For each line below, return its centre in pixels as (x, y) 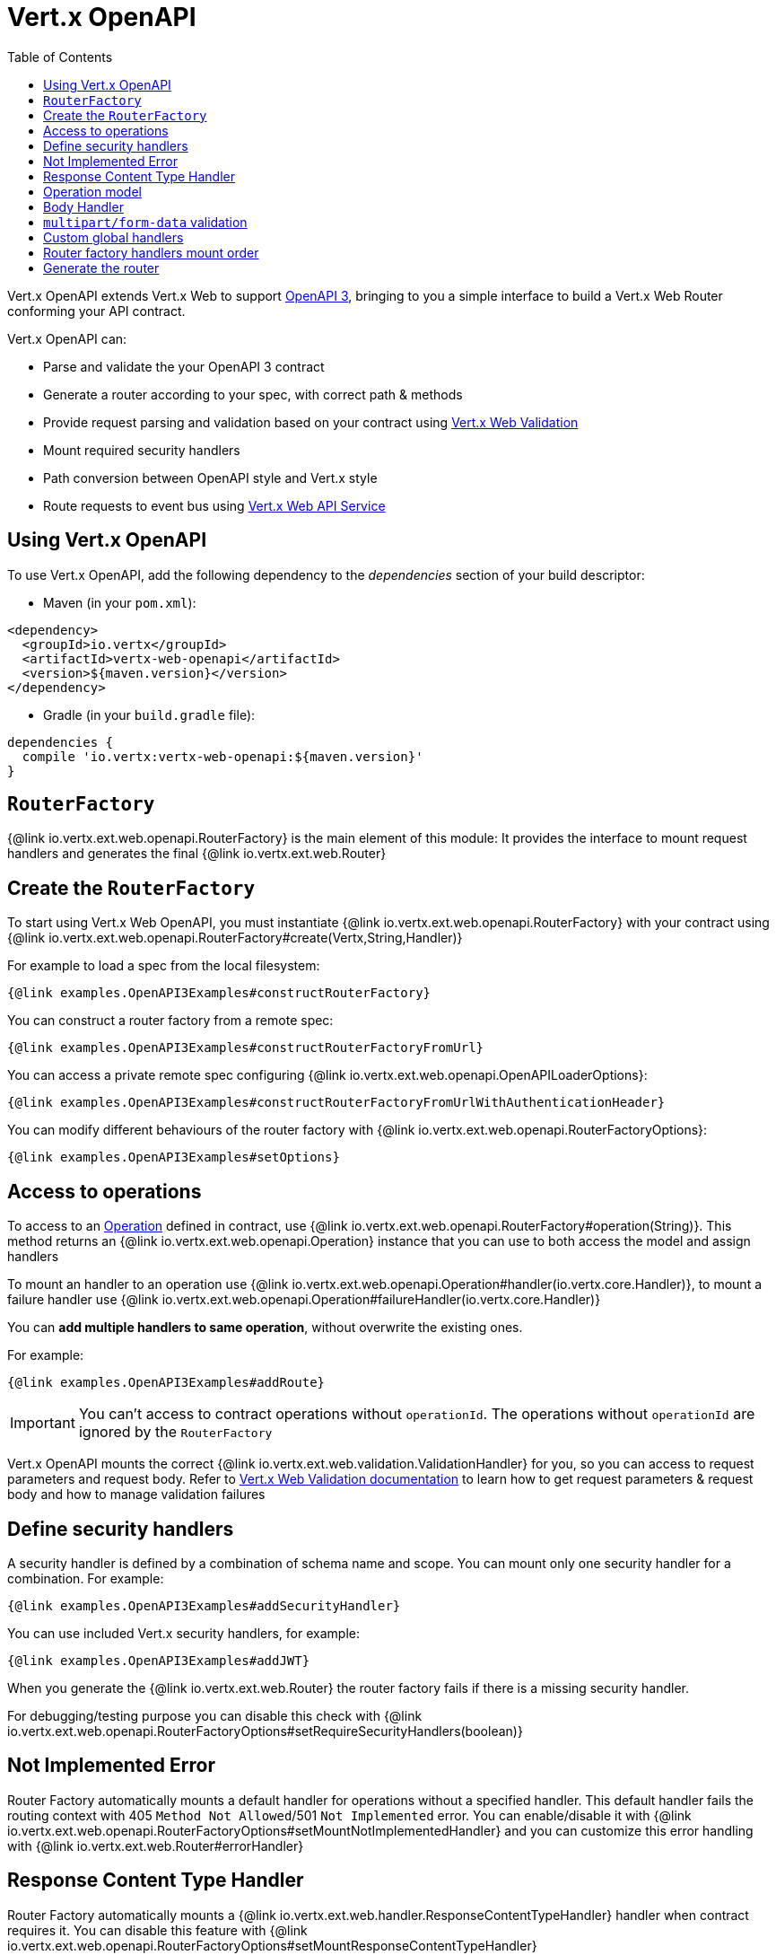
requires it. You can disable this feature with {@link (157, 1930)
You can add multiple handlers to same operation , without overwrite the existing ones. (265, 1328)
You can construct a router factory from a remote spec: (170, 1021)
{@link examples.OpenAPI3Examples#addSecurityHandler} (204, 1605)
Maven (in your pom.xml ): (120, 602)
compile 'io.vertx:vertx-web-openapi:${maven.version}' (222, 756)
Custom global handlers (113, 237)
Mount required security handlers (142, 450)
